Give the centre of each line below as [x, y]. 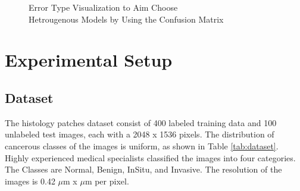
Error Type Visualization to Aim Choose [103, 7]
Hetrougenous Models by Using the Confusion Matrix [126, 19]
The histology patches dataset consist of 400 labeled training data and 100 [141, 122]
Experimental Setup [89, 60]
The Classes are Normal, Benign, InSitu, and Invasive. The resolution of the [143, 169]
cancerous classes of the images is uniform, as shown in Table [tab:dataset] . [142, 145]
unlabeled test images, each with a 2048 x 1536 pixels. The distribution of [140, 134]
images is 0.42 [30, 181]
